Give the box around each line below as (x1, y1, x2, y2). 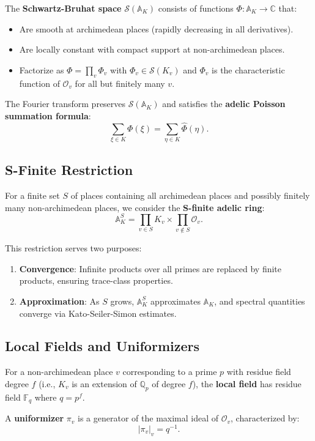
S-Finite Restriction (5, 160, 133, 179)
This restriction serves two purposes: (5, 242, 142, 254)
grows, (110, 294, 135, 307)
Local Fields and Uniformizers (5, 336, 199, 355)
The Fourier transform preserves (5, 97, 126, 110)
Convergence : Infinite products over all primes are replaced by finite (19, 262, 282, 275)
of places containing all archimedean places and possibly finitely (70, 189, 310, 202)
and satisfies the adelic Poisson (162, 97, 286, 110)
